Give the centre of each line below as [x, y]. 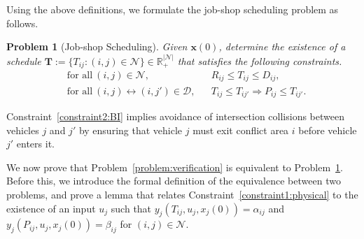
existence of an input [51, 208]
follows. [22, 23]
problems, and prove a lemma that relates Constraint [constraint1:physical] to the [182, 194]
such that [131, 208]
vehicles [23, 130]
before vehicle [328, 130]
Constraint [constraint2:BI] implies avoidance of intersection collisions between [175, 116]
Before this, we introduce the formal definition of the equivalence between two [174, 181]
